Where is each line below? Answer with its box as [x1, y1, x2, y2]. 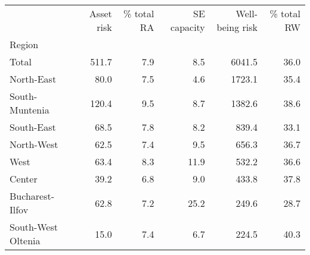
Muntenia [10, 103, 49, 117]
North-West [10, 137, 58, 151]
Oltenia [10, 234, 41, 247]
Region [10, 37, 39, 51]
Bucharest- [10, 189, 55, 203]
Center [10, 172, 38, 185]
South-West [10, 220, 58, 234]
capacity [170, 20, 205, 34]
